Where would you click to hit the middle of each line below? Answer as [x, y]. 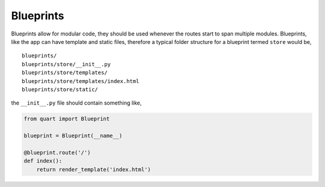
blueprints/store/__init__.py [67, 64]
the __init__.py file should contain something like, [76, 103]
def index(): [43, 161]
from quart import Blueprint [67, 119]
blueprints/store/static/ [60, 89]
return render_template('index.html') [94, 169]
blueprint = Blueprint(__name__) [73, 136]
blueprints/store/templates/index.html [81, 81]
